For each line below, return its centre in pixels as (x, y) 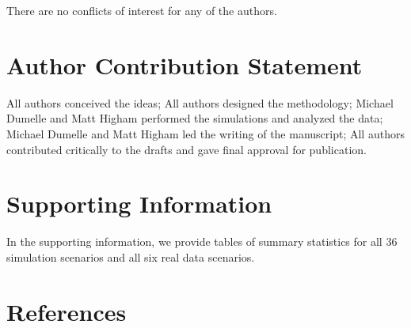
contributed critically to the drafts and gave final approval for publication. (186, 149)
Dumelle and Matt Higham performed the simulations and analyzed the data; (195, 118)
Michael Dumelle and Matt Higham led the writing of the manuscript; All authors (205, 133)
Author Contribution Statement (185, 64)
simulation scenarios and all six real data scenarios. (131, 256)
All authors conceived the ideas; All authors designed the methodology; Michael (200, 102)
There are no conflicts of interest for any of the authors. (142, 10)
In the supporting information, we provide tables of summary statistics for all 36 (202, 241)
